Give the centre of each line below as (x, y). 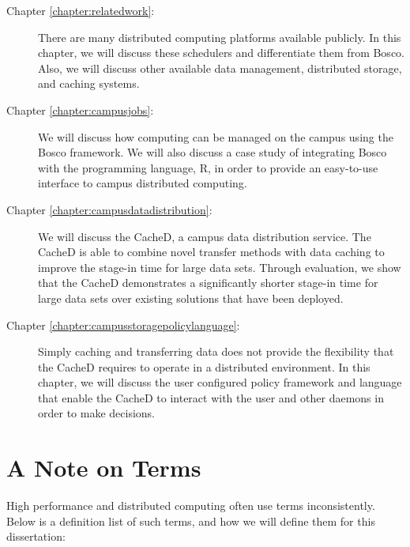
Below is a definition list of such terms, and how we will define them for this (191, 521)
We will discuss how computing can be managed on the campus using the (216, 136)
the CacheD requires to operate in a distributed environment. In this (204, 366)
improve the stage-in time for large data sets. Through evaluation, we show (220, 267)
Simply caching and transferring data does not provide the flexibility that (216, 351)
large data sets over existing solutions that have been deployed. (191, 298)
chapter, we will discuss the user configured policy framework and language (220, 382)
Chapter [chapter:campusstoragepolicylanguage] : (123, 324)
